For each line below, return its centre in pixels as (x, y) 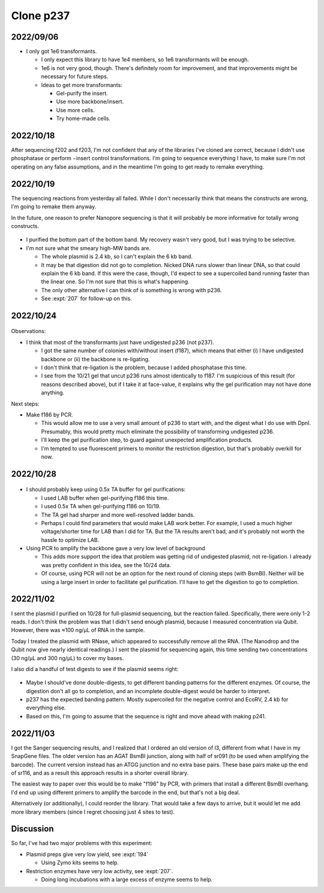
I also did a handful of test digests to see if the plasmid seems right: (95, 669)
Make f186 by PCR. (49, 415)
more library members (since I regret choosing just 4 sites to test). (93, 812)
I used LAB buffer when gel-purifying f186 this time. (105, 498)
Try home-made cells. (83, 119)
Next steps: (25, 404)
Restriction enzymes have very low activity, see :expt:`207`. (100, 871)
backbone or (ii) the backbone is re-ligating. (95, 359)
